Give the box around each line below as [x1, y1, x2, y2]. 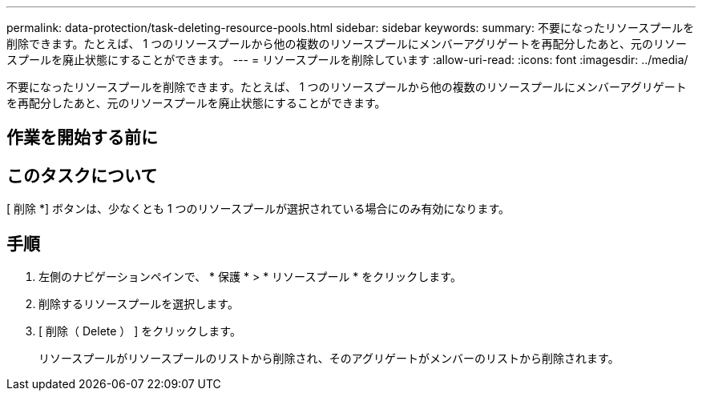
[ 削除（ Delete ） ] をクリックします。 [38, 324, 241, 339]
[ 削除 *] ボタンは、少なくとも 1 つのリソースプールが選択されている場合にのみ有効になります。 [6, 202, 510, 216]
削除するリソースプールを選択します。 [38, 297, 239, 311]
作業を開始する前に [6, 127, 158, 148]
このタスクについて [6, 165, 158, 186]
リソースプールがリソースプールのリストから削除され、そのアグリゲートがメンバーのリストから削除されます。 [38, 351, 619, 366]
